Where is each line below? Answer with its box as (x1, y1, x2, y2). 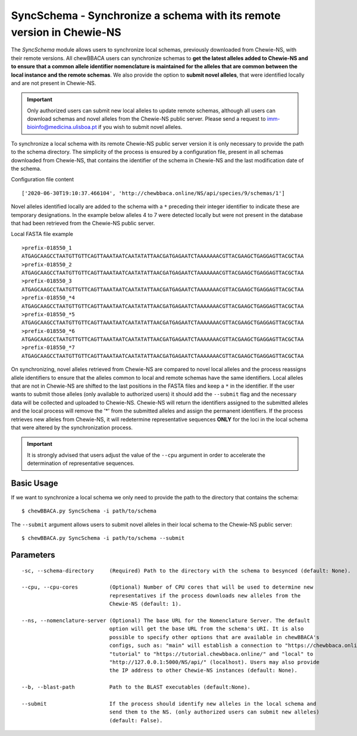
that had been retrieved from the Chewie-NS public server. (11, 219, 155, 227)
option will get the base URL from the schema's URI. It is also (109, 625, 304, 633)
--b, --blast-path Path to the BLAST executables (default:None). (21, 684, 251, 691)
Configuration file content (11, 176, 74, 183)
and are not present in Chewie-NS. (11, 79, 96, 86)
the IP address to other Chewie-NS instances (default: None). (109, 667, 297, 674)
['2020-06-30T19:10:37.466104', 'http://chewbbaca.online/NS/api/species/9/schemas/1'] (21, 190, 286, 196)
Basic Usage (11, 478, 58, 488)
